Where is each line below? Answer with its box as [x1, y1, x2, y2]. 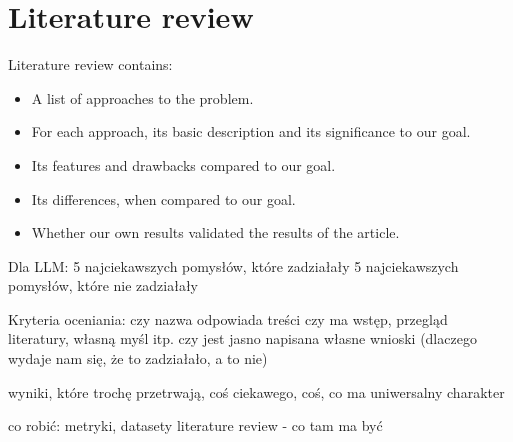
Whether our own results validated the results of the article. [31, 222, 400, 243]
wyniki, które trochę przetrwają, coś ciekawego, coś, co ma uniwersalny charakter [8, 381, 505, 402]
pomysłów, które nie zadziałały [8, 275, 198, 296]
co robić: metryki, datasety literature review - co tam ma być [8, 415, 383, 436]
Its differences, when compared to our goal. [31, 188, 296, 209]
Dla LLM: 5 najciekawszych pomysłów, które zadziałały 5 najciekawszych [8, 255, 459, 276]
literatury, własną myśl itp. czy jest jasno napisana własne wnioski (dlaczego [8, 328, 477, 349]
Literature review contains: [8, 54, 173, 75]
